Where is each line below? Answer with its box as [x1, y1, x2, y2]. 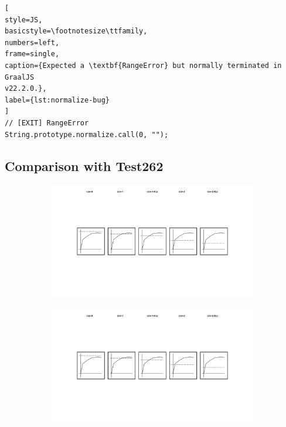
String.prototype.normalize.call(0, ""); [5, 130, 169, 139]
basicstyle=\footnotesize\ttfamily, [5, 27, 148, 36]
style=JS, [5, 15, 43, 24]
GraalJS [5, 73, 35, 81]
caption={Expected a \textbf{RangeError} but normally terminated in [5, 61, 282, 70]
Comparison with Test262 [5, 156, 164, 175]
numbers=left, [5, 38, 60, 47]
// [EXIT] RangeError [5, 118, 89, 127]
